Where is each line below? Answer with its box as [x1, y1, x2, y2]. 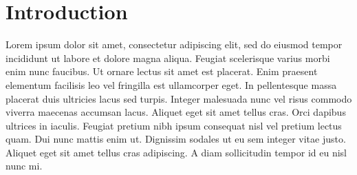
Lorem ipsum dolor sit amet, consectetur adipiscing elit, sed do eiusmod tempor [6, 37, 343, 52]
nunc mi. [6, 158, 43, 173]
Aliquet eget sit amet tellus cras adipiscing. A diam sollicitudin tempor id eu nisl [6, 145, 347, 159]
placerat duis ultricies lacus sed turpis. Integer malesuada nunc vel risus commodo [6, 91, 352, 105]
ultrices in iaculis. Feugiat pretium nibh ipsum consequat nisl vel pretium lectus [6, 118, 342, 132]
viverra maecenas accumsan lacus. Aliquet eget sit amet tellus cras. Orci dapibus [6, 105, 346, 119]
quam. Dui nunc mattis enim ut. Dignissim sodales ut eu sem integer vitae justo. [6, 132, 346, 146]
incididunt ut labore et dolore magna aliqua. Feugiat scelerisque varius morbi [6, 50, 330, 65]
